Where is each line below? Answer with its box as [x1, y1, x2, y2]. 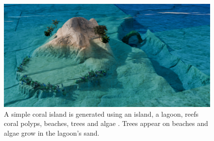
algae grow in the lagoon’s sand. [4, 127, 100, 138]
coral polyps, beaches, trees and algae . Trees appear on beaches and [4, 118, 208, 128]
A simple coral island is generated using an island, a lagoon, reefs [4, 108, 198, 119]
